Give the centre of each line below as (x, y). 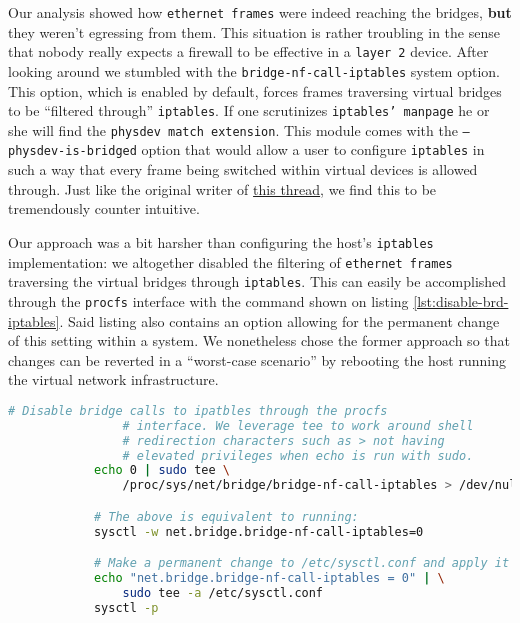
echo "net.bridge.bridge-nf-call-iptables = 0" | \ (269, 578)
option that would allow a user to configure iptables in (313, 149)
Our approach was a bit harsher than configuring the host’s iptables (221, 241)
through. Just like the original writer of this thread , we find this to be (222, 188)
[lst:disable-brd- (461, 300)
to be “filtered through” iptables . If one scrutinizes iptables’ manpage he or (249, 110)
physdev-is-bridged (72, 151)
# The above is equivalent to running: (226, 516)
